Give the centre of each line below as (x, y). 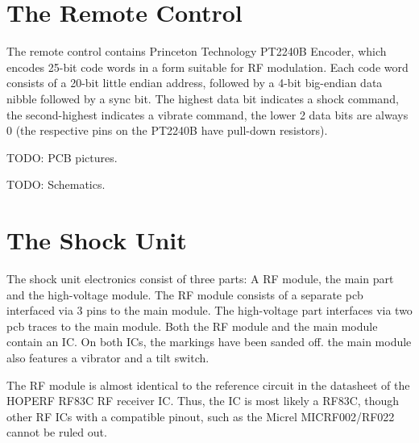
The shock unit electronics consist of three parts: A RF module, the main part (200, 278)
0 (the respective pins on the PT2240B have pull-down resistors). (167, 130)
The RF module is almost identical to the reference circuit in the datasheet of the (208, 384)
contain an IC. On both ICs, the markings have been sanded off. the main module (209, 342)
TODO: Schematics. (56, 184)
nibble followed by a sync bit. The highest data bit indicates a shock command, (203, 98)
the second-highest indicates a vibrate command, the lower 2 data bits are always (207, 114)
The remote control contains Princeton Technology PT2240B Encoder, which (197, 51)
